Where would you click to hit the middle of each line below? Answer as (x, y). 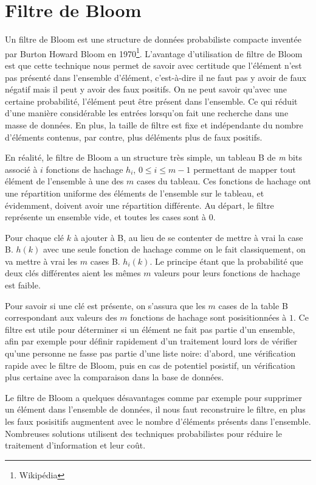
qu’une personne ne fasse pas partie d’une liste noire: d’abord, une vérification (150, 353)
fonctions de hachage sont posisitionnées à (208, 317)
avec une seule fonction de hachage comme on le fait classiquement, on (174, 249)
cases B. (105, 261)
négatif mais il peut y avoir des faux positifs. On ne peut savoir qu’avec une (146, 89)
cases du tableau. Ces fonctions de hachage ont (224, 181)
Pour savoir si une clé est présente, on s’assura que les (105, 305)
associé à (21, 169)
